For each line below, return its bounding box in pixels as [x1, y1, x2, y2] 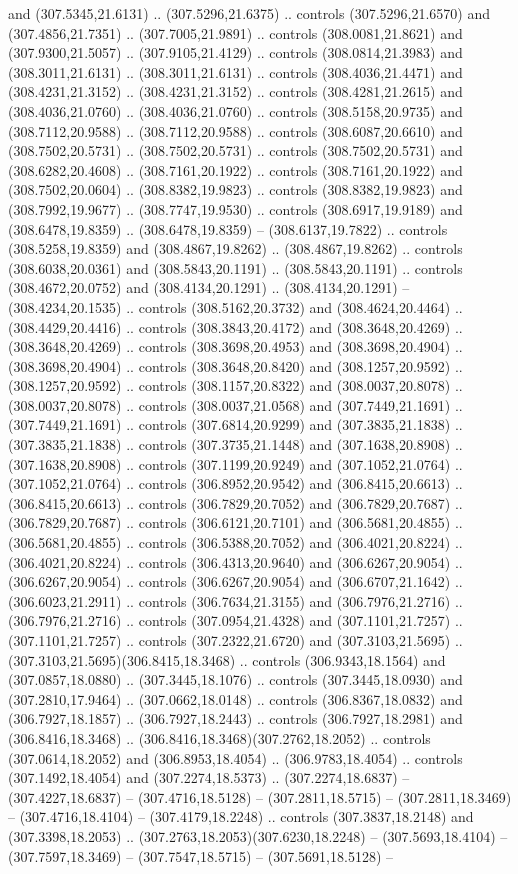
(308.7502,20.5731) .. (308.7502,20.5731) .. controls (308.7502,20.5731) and [8, 140, 463, 161]
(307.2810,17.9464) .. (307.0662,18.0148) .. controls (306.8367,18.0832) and [8, 688, 463, 709]
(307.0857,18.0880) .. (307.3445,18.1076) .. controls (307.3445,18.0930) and [8, 669, 463, 690]
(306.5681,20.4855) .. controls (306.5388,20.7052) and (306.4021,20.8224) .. [8, 532, 463, 553]
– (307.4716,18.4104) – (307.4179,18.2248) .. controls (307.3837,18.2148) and [8, 806, 474, 827]
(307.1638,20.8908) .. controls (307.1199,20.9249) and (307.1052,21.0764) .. [8, 453, 463, 474]
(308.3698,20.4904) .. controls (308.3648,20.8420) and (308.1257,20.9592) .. [8, 355, 463, 376]
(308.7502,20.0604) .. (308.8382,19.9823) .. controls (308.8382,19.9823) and [8, 179, 463, 200]
